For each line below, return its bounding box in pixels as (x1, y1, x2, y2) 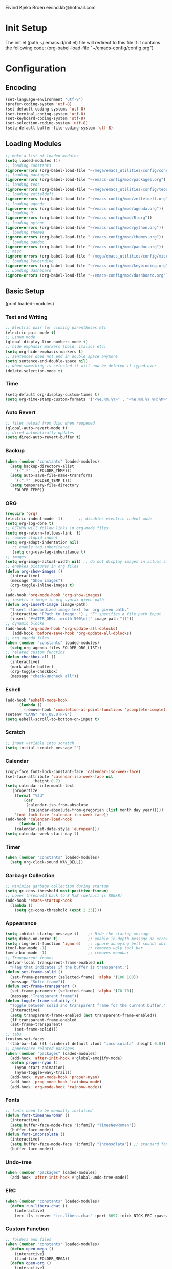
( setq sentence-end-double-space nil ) (5, 358, 88, 364)
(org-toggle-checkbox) (10, 669, 58, 674)
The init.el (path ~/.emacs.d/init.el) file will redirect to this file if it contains (5, 39, 160, 45)
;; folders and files (5, 1237, 52, 1242)
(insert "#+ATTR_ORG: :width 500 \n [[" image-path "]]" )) (10, 616, 134, 621)
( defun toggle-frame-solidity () (5, 998, 77, 1004)
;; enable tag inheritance (12, 545, 70, 550)
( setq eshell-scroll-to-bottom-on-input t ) (5, 716, 100, 722)
